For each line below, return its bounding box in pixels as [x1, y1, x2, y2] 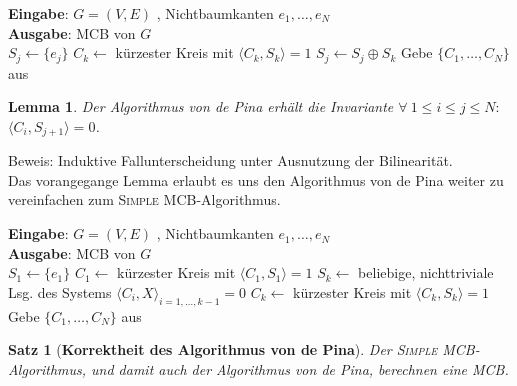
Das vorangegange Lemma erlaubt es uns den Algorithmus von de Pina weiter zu [8, 169, 504, 190]
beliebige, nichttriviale [358, 262, 494, 283]
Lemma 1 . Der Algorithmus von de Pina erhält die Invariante [8, 96, 394, 117]
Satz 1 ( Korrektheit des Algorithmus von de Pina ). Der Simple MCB [8, 339, 475, 360]
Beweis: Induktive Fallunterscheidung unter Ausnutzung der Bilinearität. [8, 150, 453, 171]
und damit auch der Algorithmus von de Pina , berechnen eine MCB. [91, 358, 509, 379]
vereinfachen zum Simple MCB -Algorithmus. [8, 189, 281, 210]
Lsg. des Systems [8, 281, 112, 302]
